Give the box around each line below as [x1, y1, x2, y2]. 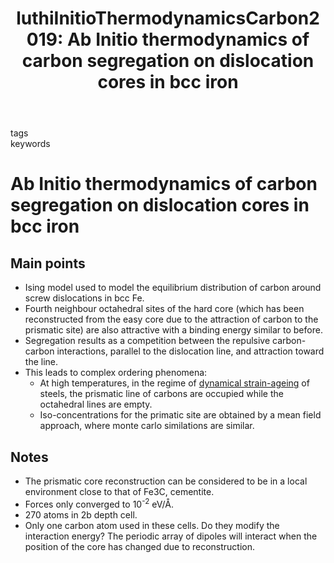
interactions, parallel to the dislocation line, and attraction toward [56, 345, 325, 357]
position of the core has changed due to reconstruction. [24, 540, 256, 552]
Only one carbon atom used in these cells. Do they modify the [24, 519, 280, 531]
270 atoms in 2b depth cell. [24, 508, 138, 521]
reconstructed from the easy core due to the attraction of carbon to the [24, 313, 319, 326]
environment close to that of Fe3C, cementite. [24, 486, 215, 497]
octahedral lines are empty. [39, 398, 153, 411]
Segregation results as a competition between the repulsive [24, 335, 271, 347]
